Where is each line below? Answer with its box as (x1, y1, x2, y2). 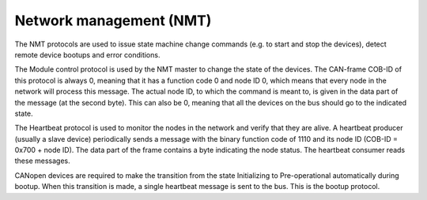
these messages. (14, 156, 70, 165)
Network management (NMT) (14, 12, 212, 29)
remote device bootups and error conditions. (14, 50, 161, 59)
